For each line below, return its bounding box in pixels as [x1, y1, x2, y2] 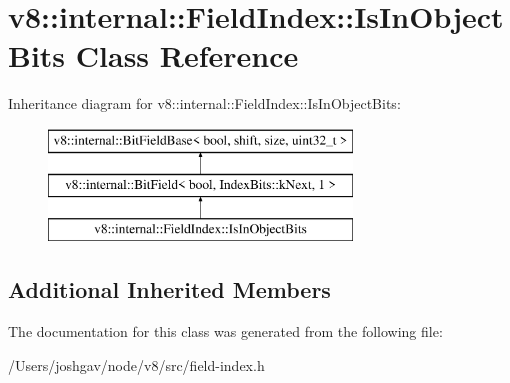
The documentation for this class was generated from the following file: [8, 321, 443, 342]
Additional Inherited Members [8, 274, 331, 305]
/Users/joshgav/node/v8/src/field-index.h [8, 354, 265, 375]
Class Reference [75, 35, 299, 76]
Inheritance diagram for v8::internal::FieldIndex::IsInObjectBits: [8, 93, 401, 114]
